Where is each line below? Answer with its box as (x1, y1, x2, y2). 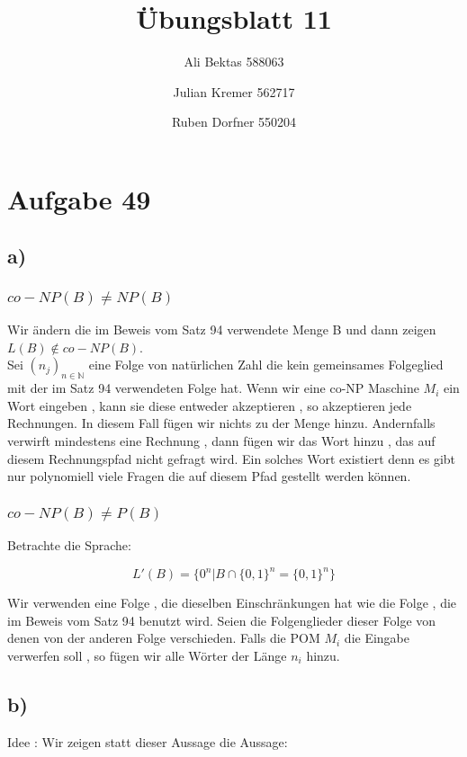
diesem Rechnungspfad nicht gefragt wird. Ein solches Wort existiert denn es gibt (7, 449, 456, 468)
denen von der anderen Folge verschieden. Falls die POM (7, 628, 320, 647)
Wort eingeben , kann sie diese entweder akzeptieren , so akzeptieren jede (7, 396, 412, 414)
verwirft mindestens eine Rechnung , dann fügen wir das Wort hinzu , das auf (7, 431, 436, 450)
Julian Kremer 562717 (173, 82, 295, 101)
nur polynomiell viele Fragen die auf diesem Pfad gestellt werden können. (7, 467, 411, 485)
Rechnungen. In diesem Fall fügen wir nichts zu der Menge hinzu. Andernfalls (7, 414, 436, 432)
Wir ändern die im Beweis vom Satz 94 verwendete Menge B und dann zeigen (7, 320, 436, 339)
